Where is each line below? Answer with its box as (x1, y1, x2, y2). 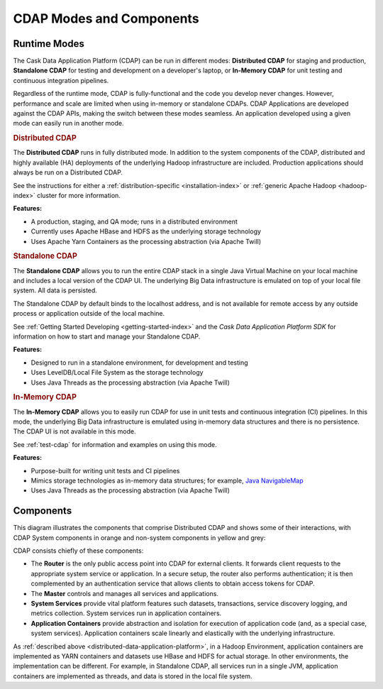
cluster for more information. (36, 192, 121, 200)
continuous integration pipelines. (13, 76, 109, 84)
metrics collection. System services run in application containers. (30, 609, 222, 617)
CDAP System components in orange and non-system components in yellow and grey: (13, 533, 266, 542)
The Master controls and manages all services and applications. (30, 589, 219, 597)
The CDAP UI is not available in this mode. (13, 427, 136, 436)
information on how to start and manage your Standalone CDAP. (13, 332, 201, 341)
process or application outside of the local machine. (13, 309, 165, 318)
